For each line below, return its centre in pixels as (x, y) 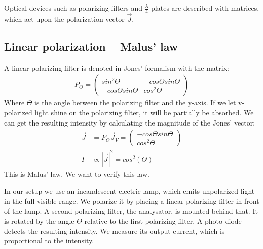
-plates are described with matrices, (204, 8)
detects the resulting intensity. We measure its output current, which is (115, 230)
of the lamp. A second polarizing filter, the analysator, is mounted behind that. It (131, 211)
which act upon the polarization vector (64, 19)
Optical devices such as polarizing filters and (73, 8)
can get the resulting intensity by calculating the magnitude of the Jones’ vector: (130, 122)
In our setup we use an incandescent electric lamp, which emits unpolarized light (129, 191)
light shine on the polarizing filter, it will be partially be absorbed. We (144, 113)
